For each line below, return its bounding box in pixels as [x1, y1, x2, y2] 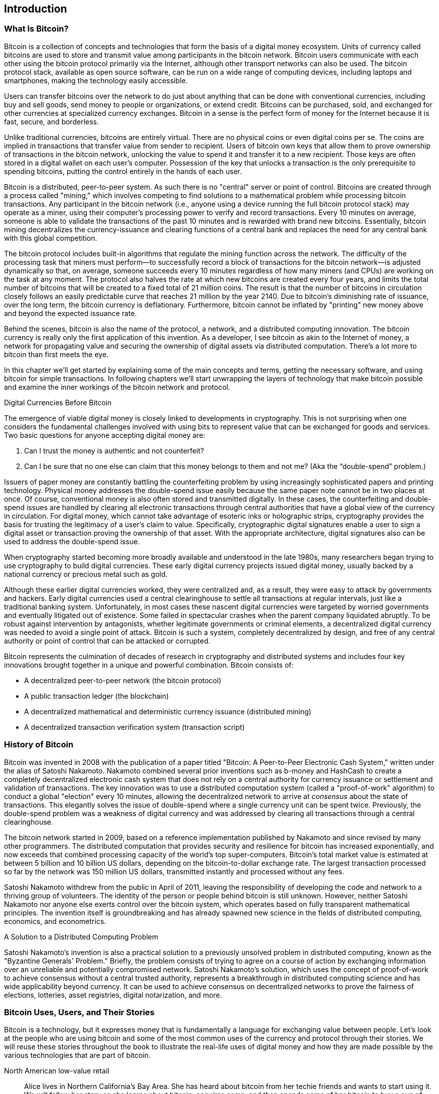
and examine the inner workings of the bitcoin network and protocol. [4, 382, 230, 391]
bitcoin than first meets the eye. [4, 350, 109, 359]
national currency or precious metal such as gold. [4, 569, 168, 578]
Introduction [4, 3, 67, 15]
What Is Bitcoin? [4, 24, 69, 34]
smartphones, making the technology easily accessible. [4, 76, 188, 85]
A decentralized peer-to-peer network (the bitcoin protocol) [24, 676, 222, 685]
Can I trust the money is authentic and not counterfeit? [24, 446, 204, 455]
